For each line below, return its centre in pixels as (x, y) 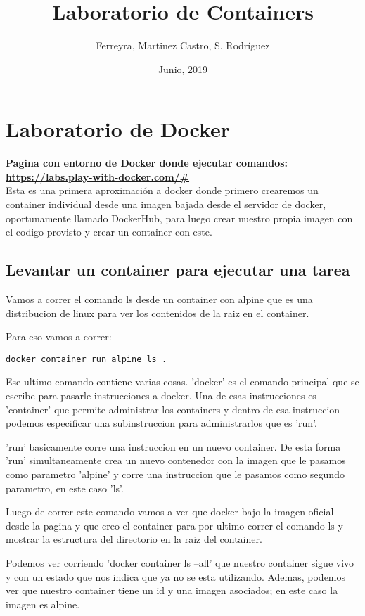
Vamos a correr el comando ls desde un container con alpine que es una (159, 299)
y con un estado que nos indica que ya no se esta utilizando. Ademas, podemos (176, 576)
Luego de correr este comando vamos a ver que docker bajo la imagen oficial (170, 512)
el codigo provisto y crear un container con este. (109, 232)
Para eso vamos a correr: (59, 336)
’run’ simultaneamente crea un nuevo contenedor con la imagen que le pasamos (176, 460)
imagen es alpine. (43, 604)
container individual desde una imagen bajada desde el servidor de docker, (166, 204)
